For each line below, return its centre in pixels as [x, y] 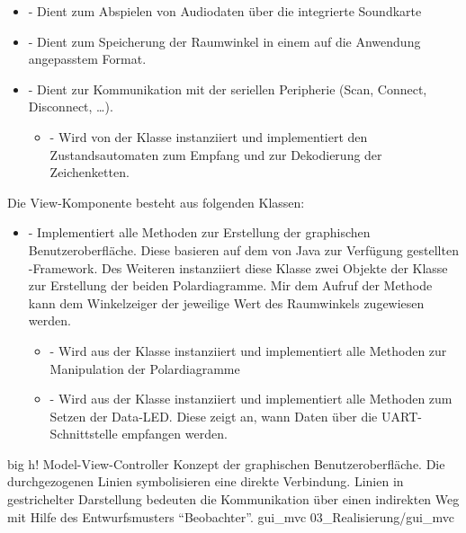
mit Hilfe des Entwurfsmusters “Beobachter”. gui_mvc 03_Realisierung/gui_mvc [231, 516]
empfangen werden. [175, 434]
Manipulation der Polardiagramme [145, 368]
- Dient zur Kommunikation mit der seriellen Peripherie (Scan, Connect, [228, 89]
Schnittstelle [84, 434]
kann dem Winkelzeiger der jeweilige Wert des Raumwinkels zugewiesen [226, 302]
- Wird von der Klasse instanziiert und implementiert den [209, 136]
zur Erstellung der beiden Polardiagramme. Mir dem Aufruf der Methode [230, 285]
